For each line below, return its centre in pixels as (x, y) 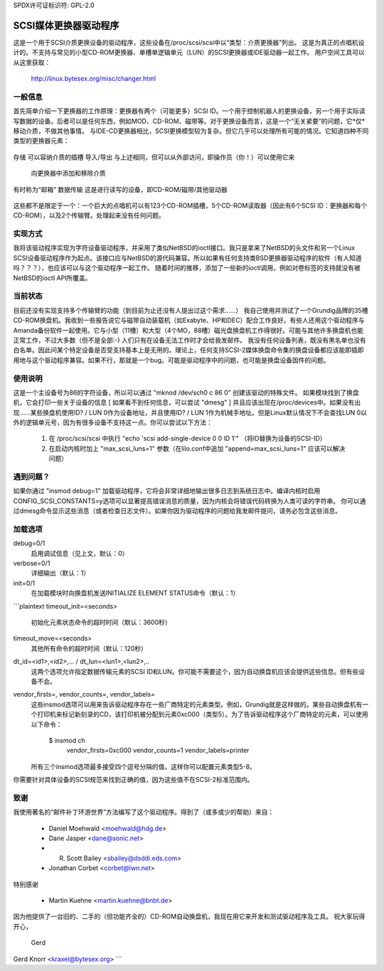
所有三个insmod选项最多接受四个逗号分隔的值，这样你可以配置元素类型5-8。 (143, 766)
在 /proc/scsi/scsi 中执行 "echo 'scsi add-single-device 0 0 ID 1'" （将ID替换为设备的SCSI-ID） (187, 439)
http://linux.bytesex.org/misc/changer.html (94, 79)
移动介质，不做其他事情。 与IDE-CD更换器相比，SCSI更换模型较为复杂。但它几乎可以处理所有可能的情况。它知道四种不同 (191, 131)
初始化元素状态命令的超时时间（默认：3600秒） (101, 623)
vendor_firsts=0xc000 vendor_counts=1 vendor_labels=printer (158, 751)
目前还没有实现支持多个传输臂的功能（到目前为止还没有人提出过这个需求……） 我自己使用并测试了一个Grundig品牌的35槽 (191, 310)
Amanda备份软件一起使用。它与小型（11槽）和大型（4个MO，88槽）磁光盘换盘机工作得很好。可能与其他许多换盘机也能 (188, 330)
